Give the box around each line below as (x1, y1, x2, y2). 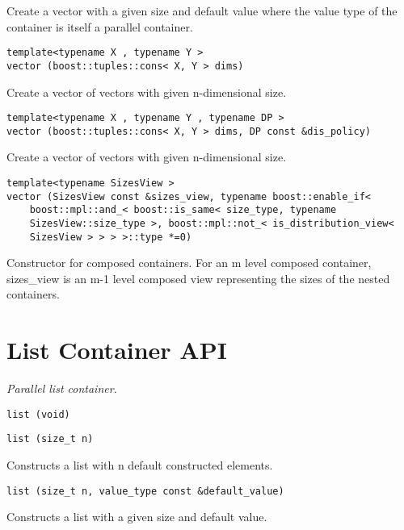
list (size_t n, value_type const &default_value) (6, 485, 284, 497)
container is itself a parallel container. (6, 18, 193, 35)
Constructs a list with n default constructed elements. (6, 457, 273, 474)
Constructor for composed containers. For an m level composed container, (6, 254, 372, 271)
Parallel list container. (6, 380, 117, 397)
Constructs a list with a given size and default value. (6, 508, 267, 525)
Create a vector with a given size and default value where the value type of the (6, 2, 398, 19)
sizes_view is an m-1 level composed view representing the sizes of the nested (6, 269, 390, 286)
